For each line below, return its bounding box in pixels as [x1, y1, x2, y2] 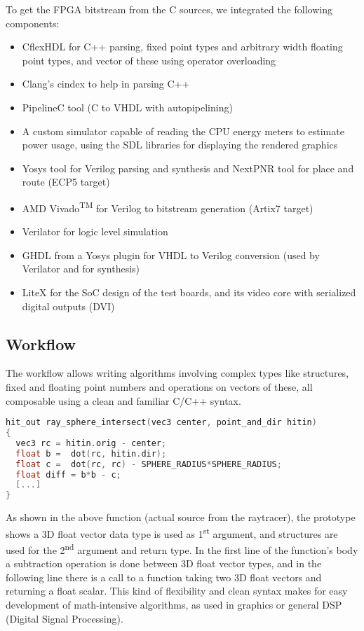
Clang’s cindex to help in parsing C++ [22, 76, 190, 91]
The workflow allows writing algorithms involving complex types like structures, [6, 366, 349, 380]
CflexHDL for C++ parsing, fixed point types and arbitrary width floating [22, 39, 343, 54]
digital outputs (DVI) [22, 298, 115, 313]
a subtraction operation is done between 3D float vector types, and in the [6, 556, 322, 571]
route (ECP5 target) [22, 174, 110, 189]
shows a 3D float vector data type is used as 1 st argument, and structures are [6, 524, 338, 541]
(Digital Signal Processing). [6, 611, 123, 625]
